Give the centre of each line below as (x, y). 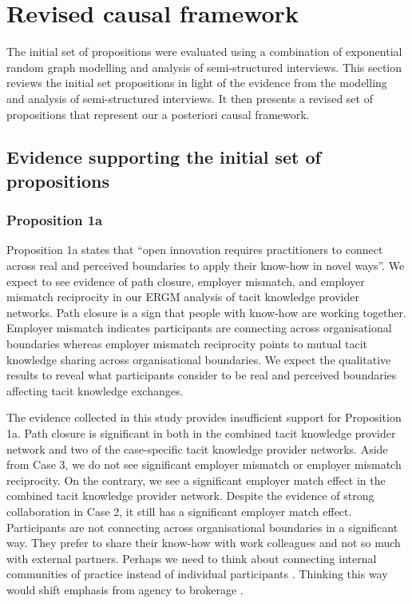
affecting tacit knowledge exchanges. (95, 390)
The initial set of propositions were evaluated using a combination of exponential (204, 52)
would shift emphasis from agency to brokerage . (125, 589)
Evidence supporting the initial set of (164, 157)
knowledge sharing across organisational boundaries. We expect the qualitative (199, 359)
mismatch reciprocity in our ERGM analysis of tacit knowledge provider (183, 297)
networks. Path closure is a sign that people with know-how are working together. (206, 312)
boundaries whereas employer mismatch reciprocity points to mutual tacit (187, 344)
